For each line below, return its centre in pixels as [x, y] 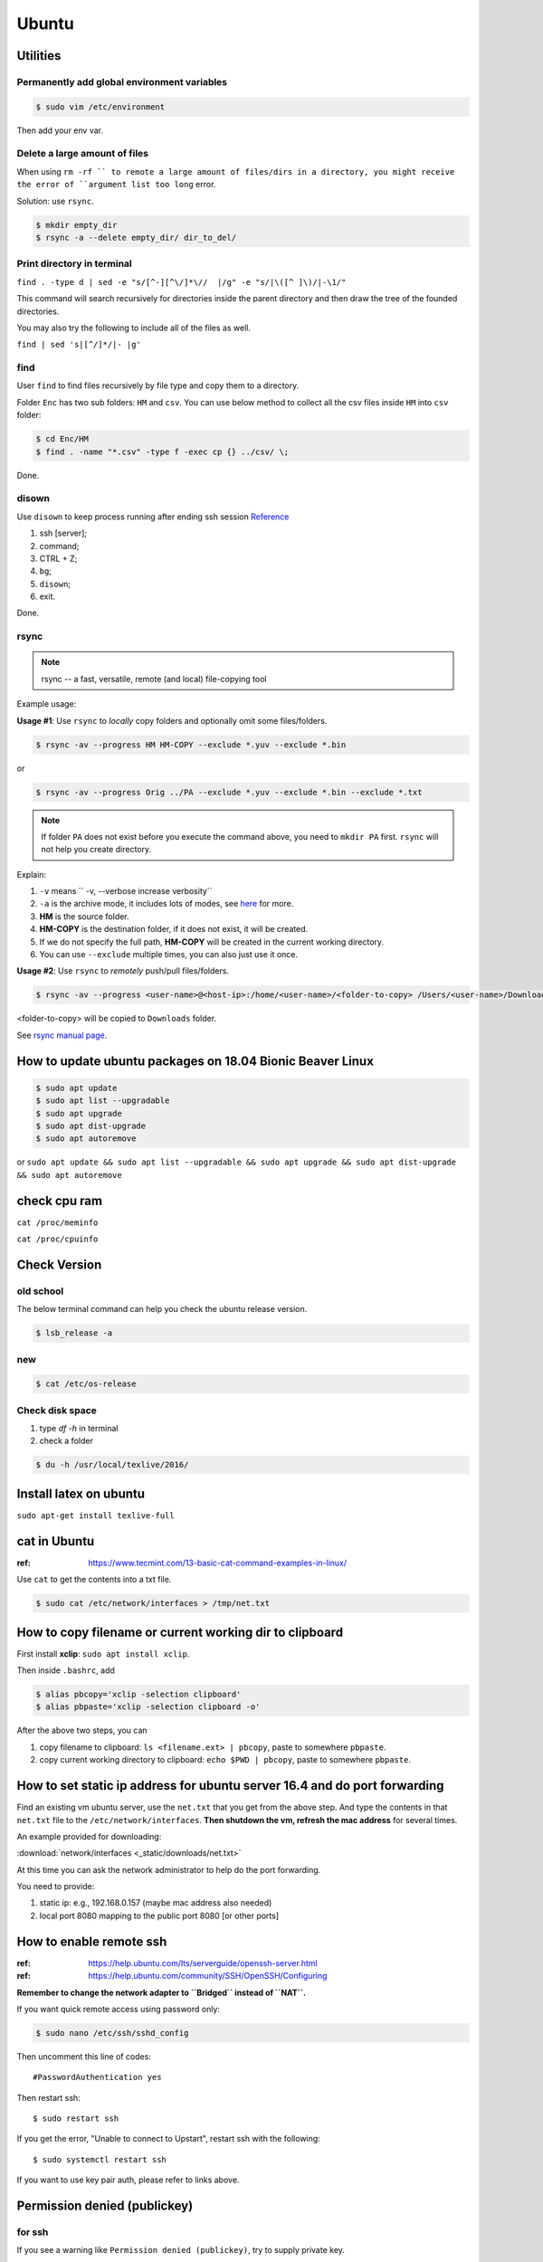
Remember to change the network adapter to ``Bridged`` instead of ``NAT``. [162, 1992]
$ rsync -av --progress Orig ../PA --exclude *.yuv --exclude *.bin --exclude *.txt [229, 792]
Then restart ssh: [48, 2097]
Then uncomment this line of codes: [84, 2056]
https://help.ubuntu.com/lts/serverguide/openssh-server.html [203, 1963]
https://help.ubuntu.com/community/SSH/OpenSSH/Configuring [208, 1976]
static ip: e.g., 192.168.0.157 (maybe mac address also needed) [156, 1903]
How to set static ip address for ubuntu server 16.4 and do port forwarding [230, 1786]
